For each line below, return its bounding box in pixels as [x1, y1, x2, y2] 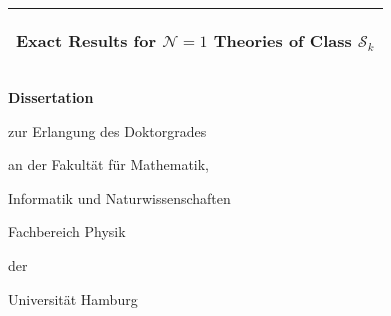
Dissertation [8, 87, 94, 107]
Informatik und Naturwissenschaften [8, 187, 231, 208]
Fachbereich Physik [8, 221, 126, 242]
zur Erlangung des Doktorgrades [8, 120, 207, 141]
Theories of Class [213, 29, 352, 52]
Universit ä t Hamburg [8, 288, 138, 309]
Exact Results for [16, 29, 156, 52]
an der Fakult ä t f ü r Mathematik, [8, 154, 210, 175]
